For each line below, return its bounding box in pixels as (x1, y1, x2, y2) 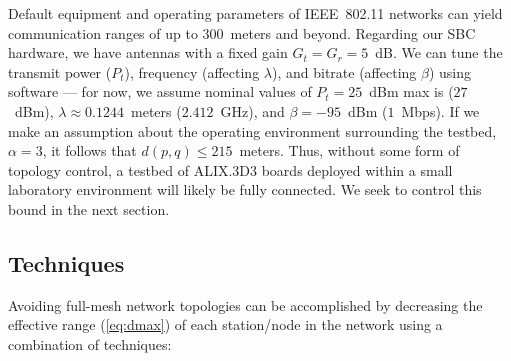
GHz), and (220, 100, 285, 121)
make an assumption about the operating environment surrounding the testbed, (8, 120, 497, 141)
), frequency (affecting (124, 61, 260, 82)
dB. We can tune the (375, 42, 503, 63)
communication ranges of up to (8, 22, 198, 43)
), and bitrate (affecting (271, 61, 417, 82)
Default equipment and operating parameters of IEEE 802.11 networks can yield (8, 3, 503, 23)
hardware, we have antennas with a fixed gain (8, 42, 288, 63)
